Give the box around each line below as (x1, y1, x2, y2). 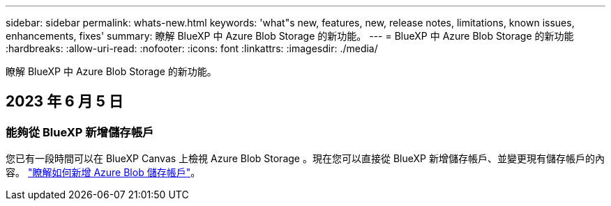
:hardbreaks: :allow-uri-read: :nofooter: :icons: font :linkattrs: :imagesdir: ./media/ (6, 42, 378, 54)
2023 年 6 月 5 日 (6, 93, 123, 111)
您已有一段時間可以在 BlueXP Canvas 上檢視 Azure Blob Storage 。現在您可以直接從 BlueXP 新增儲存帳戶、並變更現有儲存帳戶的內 (6, 152, 605, 165)
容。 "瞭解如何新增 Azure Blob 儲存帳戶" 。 (6, 166, 201, 179)
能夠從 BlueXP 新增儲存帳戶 (6, 125, 154, 139)
